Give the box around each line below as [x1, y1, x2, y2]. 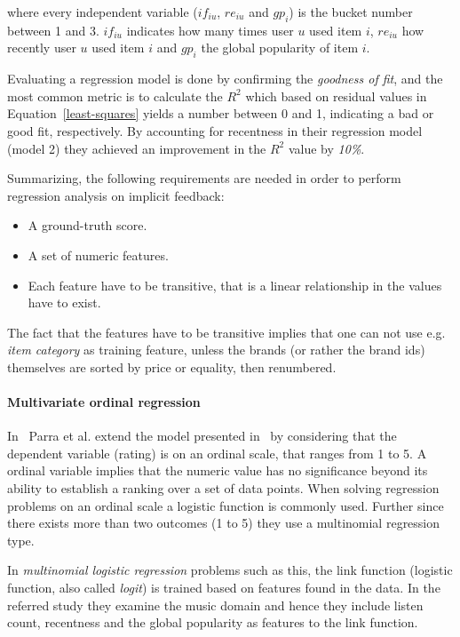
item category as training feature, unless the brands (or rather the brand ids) [7, 340, 425, 359]
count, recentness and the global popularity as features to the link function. [7, 613, 418, 632]
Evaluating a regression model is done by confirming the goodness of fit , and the [7, 69, 443, 88]
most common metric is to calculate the [7, 86, 223, 105]
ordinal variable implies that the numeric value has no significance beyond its [7, 461, 428, 480]
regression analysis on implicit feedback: [7, 186, 225, 204]
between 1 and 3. [7, 20, 99, 39]
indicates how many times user [126, 20, 294, 39]
